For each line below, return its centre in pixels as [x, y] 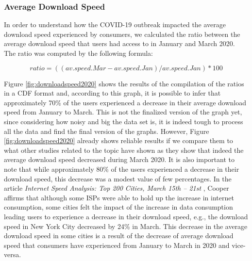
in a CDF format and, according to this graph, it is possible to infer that [112, 93]
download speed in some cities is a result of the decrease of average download [119, 236]
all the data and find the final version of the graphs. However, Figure [107, 131]
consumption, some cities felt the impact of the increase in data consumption [118, 207]
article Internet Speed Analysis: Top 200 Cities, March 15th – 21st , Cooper [117, 188]
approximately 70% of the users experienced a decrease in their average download [125, 102]
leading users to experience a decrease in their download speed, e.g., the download [126, 216]
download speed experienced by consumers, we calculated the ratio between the [122, 34]
